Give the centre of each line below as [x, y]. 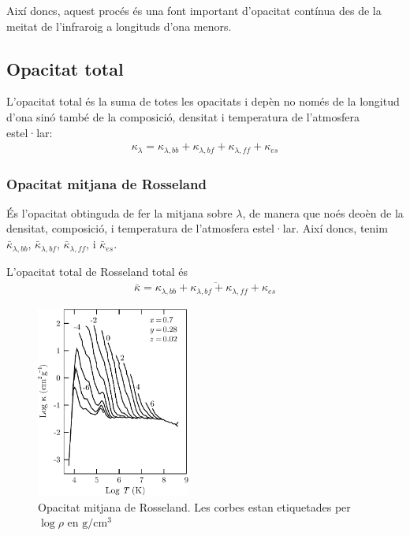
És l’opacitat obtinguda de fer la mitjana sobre [119, 212]
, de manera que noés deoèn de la [323, 212]
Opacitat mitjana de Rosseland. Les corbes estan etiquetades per [194, 506]
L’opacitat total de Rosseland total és [97, 271]
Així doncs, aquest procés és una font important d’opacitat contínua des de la [194, 10]
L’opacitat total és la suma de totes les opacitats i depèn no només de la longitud [203, 101]
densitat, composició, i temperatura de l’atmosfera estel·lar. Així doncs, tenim [197, 228]
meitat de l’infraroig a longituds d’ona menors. [119, 26]
